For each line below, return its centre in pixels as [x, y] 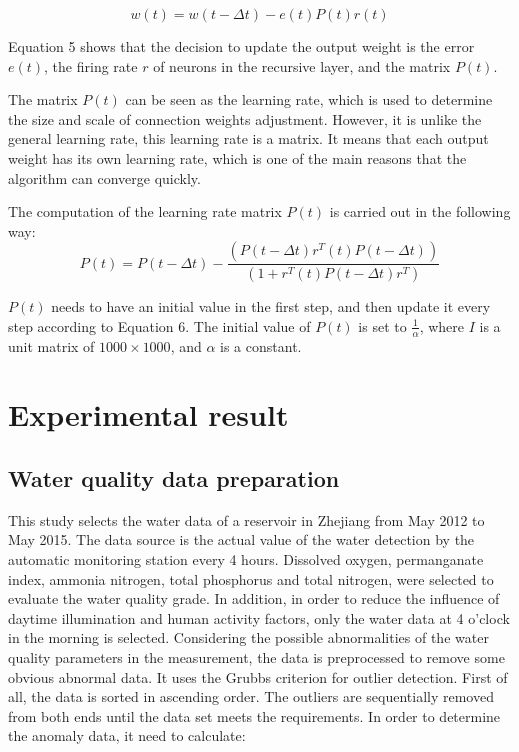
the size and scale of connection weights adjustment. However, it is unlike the [245, 118]
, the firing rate [91, 65]
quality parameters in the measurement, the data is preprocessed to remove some [256, 656]
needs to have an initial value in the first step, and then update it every [271, 306]
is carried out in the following [420, 211]
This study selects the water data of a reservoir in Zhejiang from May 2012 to [246, 519]
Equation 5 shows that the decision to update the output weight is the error [241, 46]
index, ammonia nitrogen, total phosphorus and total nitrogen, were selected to [251, 578]
